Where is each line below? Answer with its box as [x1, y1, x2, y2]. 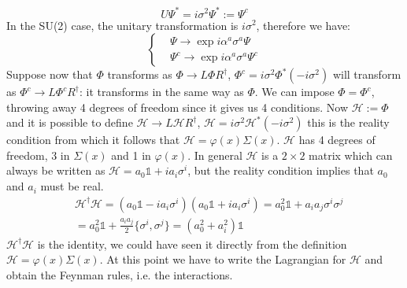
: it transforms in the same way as [80, 83, 244, 100]
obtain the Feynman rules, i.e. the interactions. [6, 266, 233, 282]
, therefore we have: [256, 17, 351, 33]
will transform [332, 66, 401, 83]
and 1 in [111, 146, 151, 163]
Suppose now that [6, 66, 93, 83]
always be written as [6, 162, 105, 179]
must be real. [40, 178, 104, 194]
